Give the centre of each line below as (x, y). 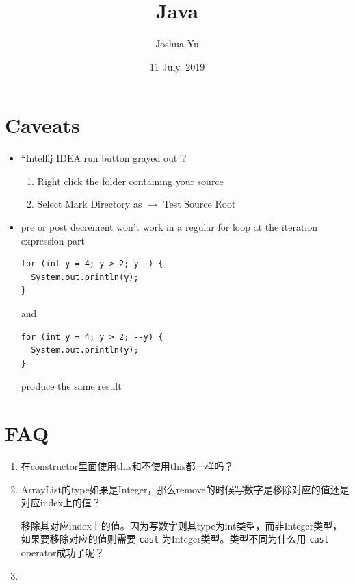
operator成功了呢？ (63, 552)
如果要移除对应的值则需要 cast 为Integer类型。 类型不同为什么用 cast (175, 539)
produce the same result (71, 386)
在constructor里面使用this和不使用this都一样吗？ (127, 466)
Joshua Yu (177, 43)
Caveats (42, 125)
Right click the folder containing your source (130, 181)
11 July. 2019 (177, 66)
